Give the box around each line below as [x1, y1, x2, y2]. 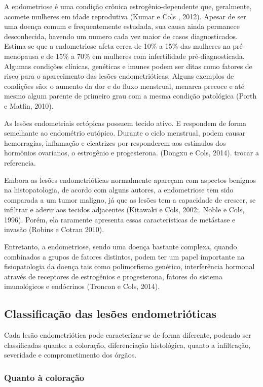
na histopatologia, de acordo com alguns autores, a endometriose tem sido [4, 184, 234, 195]
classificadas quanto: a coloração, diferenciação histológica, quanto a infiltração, [4, 339, 251, 350]
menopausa [4, 50, 39, 61]
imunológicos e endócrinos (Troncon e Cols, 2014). [4, 281, 160, 292]
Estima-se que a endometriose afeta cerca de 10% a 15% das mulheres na [4, 41, 231, 51]
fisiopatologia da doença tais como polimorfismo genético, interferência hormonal [4, 261, 255, 272]
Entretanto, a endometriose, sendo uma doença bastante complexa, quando [4, 241, 237, 252]
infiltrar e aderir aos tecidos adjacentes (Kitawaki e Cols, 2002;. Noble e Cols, [4, 204, 245, 215]
